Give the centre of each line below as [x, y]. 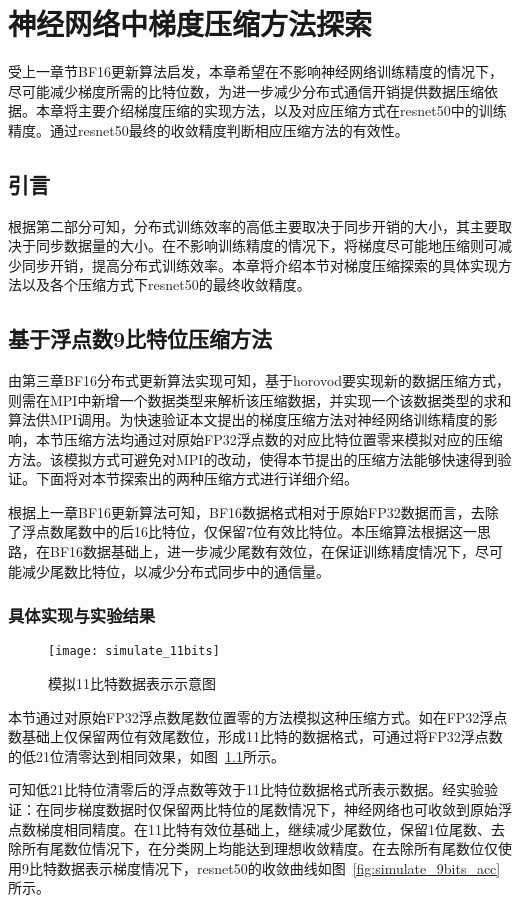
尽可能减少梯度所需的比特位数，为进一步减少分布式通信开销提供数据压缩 [246, 90]
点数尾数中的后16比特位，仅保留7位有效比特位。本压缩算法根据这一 [256, 531]
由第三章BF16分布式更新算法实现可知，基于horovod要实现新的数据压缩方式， [259, 380]
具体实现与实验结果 [82, 615]
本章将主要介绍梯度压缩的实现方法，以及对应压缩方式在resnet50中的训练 [271, 110]
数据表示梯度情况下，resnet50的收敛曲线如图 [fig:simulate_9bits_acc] [278, 867]
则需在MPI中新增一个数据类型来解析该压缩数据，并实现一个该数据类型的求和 [260, 399]
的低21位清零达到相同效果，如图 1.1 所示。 [146, 755]
